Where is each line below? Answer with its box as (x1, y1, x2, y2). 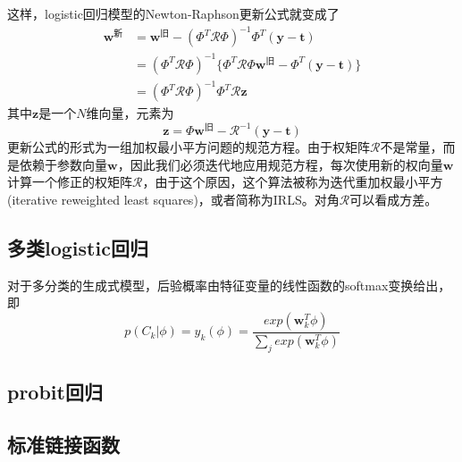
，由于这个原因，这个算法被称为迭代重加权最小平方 (142, 172, 443, 191)
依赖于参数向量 (19, 155, 107, 173)
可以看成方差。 (349, 190, 438, 209)
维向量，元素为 (86, 104, 174, 122)
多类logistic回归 (7, 234, 148, 262)
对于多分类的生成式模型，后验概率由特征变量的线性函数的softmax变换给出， (7, 275, 451, 294)
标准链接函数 (7, 430, 120, 458)
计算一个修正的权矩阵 (7, 172, 132, 191)
